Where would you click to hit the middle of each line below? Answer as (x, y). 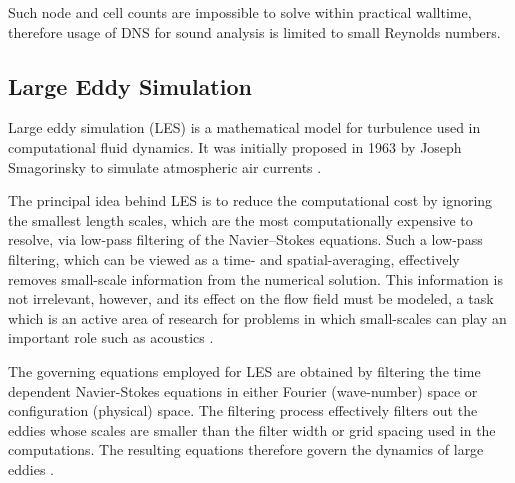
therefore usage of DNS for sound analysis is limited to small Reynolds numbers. (254, 31)
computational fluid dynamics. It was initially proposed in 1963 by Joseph (235, 146)
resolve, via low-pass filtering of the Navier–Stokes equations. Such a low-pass (245, 239)
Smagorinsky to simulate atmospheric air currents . (165, 166)
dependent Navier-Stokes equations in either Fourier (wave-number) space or (243, 390)
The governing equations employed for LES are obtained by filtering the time (244, 370)
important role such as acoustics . (111, 337)
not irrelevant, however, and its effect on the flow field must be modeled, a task (251, 298)
